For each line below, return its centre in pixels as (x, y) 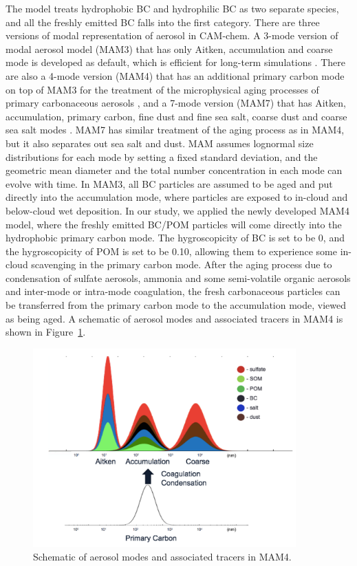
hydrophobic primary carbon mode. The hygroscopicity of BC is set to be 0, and (175, 238)
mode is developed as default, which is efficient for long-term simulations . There (175, 62)
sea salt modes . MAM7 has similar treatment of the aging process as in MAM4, (175, 130)
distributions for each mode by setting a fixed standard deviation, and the (162, 156)
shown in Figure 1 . (46, 332)
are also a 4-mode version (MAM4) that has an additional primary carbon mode (175, 75)
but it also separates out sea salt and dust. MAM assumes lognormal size (160, 143)
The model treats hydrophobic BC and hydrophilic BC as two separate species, (172, 8)
